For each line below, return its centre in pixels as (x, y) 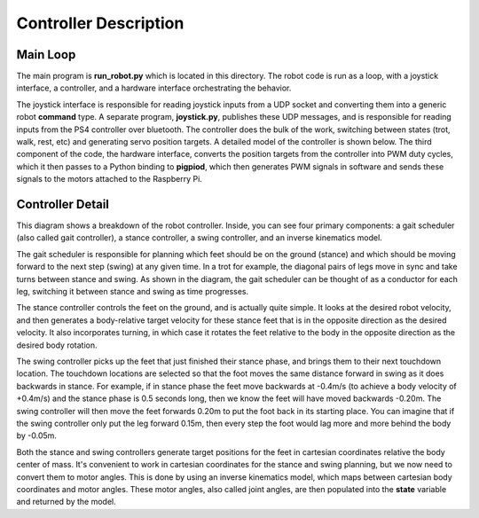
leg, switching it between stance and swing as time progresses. (133, 292)
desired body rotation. (57, 345)
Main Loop (46, 55)
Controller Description (100, 23)
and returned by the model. (67, 502)
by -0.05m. (37, 436)
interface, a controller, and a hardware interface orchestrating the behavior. (154, 88)
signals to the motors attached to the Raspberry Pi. (110, 179)
